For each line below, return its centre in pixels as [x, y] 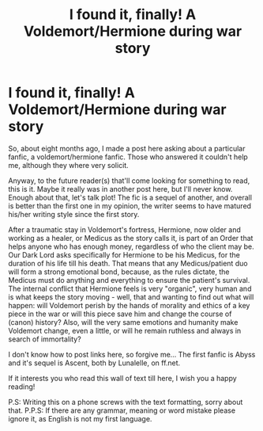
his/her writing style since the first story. [74, 214]
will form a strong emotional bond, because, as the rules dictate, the [119, 272]
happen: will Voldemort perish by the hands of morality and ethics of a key [129, 305]
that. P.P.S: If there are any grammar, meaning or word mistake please [122, 410]
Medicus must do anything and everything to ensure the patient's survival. [129, 280]
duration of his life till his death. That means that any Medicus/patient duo [128, 263]
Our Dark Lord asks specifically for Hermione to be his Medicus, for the [124, 254]
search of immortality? [45, 339]
